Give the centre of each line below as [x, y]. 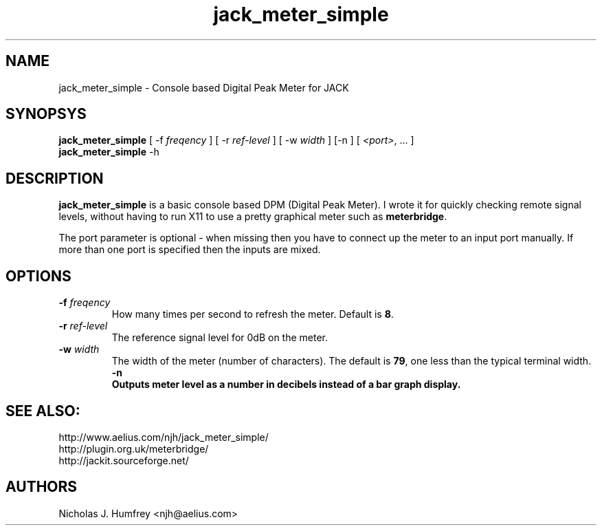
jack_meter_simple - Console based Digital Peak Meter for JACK [204, 87]
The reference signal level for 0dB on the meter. [220, 338]
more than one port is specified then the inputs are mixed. [190, 250]
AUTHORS [42, 487]
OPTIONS [38, 276]
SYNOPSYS [46, 114]
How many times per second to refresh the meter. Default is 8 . [253, 314]
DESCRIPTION [55, 178]
